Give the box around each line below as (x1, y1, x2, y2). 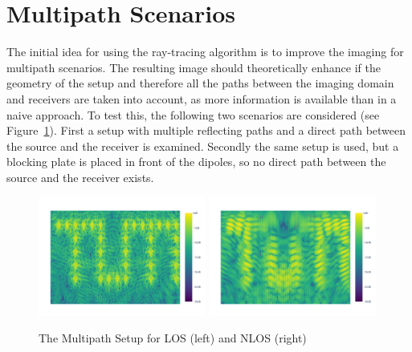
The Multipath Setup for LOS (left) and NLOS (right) (39, 330, 307, 346)
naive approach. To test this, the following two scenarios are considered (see (6, 106, 380, 123)
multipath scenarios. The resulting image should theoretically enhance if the (6, 59, 381, 75)
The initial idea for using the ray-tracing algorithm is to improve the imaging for (6, 43, 404, 60)
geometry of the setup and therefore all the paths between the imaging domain (6, 75, 394, 91)
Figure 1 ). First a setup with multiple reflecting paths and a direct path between (6, 122, 406, 139)
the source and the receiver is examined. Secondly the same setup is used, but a (6, 137, 399, 154)
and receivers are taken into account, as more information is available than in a (6, 90, 397, 107)
